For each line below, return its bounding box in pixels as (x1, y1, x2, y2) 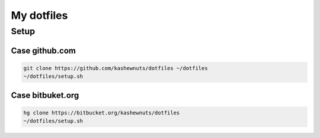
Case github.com (11, 45, 76, 55)
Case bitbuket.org (11, 90, 79, 100)
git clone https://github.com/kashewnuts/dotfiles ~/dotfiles (23, 65, 208, 71)
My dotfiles (11, 9, 68, 22)
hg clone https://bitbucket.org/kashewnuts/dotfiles (23, 109, 180, 116)
